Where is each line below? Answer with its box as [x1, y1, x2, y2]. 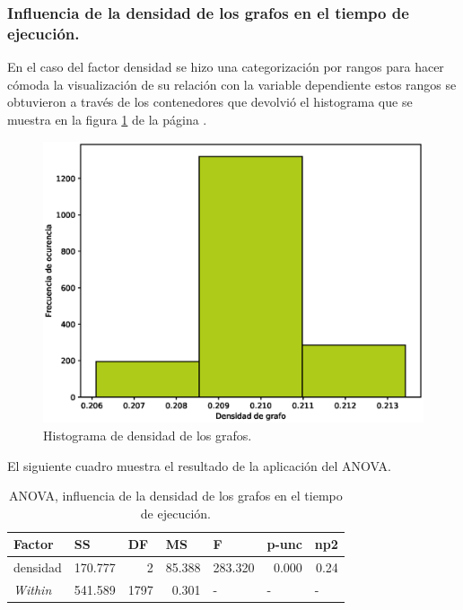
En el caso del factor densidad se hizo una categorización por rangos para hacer [7, 57, 444, 76]
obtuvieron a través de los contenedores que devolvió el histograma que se [7, 92, 413, 111]
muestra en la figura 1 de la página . [7, 109, 207, 128]
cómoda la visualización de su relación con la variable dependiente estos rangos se [7, 74, 457, 93]
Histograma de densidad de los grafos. [43, 425, 252, 444]
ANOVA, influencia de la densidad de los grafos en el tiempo [9, 486, 343, 505]
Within [13, 580, 52, 599]
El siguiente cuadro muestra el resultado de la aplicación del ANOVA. [7, 456, 391, 475]
